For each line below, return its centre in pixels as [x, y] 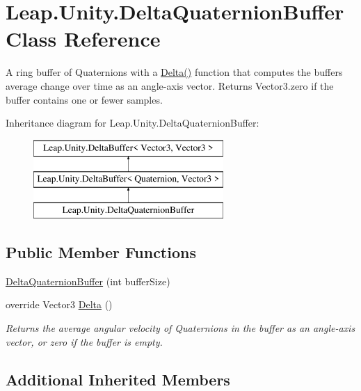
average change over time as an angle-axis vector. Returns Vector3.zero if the [170, 85]
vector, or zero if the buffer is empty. [84, 341]
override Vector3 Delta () [59, 304]
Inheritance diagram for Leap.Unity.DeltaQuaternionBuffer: [133, 123]
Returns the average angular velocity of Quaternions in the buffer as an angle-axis [180, 328]
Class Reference [83, 39]
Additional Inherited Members [118, 379]
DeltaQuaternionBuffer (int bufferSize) [88, 281]
